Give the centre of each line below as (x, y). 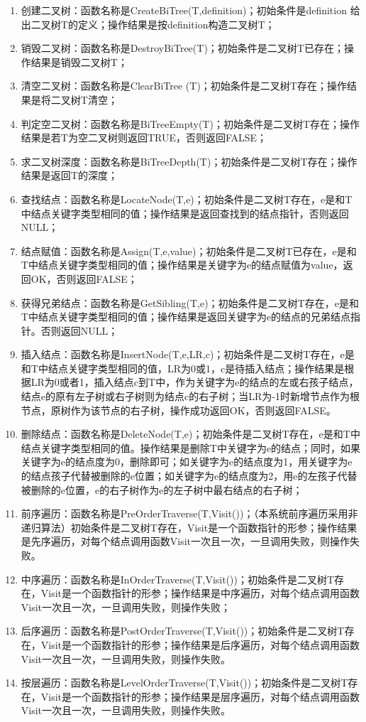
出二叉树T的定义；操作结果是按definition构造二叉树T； (148, 24)
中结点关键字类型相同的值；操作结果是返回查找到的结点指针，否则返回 (185, 213)
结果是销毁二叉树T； (79, 61)
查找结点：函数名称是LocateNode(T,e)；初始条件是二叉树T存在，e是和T (187, 199)
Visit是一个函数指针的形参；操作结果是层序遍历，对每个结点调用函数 (200, 696)
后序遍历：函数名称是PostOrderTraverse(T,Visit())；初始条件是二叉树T (183, 631)
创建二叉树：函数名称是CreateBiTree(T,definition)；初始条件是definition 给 (190, 10)
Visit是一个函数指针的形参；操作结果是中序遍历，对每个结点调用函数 (200, 593)
